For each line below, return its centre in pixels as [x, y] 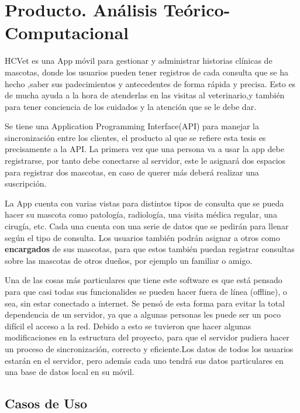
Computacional [67, 32]
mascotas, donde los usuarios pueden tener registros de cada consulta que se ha [146, 72]
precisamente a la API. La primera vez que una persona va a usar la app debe [144, 149]
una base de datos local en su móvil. [70, 372]
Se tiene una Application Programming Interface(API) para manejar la [132, 126]
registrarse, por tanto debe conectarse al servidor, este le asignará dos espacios [145, 161]
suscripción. [26, 183]
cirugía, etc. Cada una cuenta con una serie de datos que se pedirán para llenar [147, 226]
